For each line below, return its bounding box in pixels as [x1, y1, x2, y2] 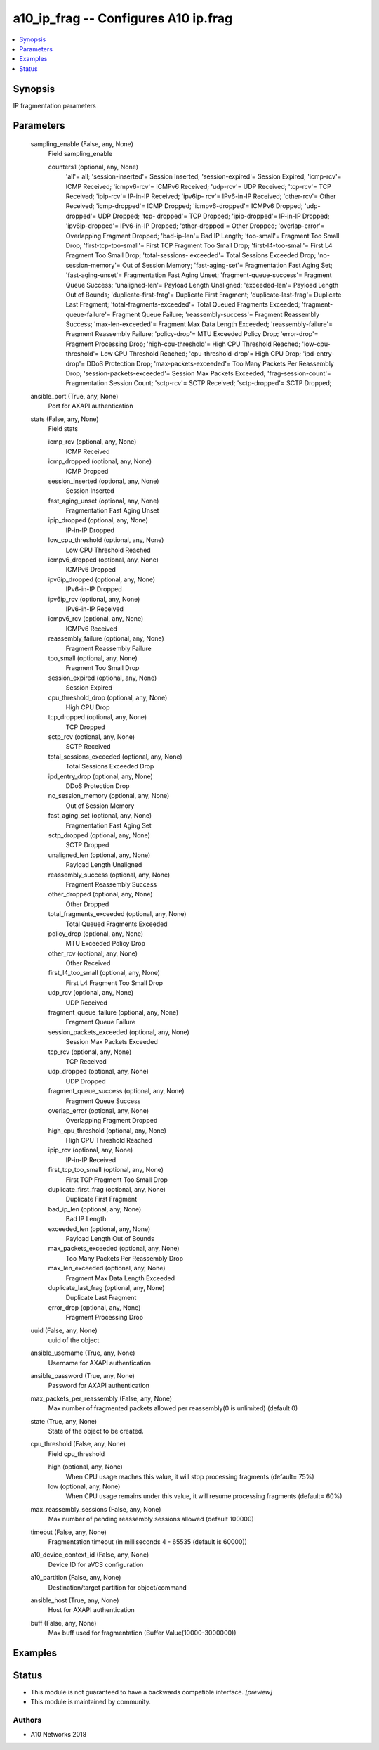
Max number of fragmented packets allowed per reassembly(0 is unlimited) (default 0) [48, 1404, 298, 1413]
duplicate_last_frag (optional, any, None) [48, 1283, 165, 1292]
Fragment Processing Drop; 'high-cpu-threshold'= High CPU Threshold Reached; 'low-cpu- [65, 340, 331, 348]
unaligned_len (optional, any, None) [48, 851, 151, 859]
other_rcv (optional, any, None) [48, 949, 138, 958]
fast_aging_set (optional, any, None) [48, 811, 152, 820]
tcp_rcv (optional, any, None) [48, 1048, 132, 1056]
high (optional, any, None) [48, 1462, 123, 1471]
